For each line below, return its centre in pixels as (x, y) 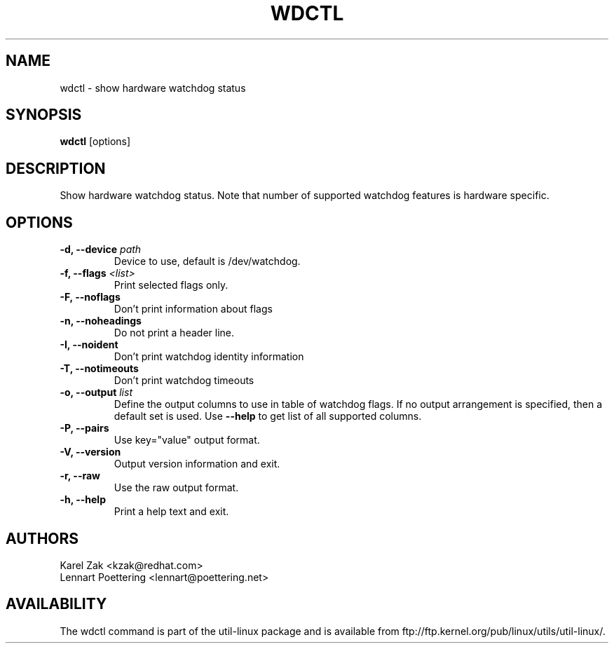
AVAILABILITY (56, 604)
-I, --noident (89, 345)
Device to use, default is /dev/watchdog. (207, 261)
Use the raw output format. (176, 488)
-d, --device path (101, 250)
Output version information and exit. (197, 464)
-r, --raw (80, 476)
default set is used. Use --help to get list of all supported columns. (268, 416)
